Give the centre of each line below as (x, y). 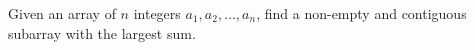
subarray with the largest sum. (102, 32)
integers (157, 13)
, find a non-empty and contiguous (361, 13)
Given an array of (62, 13)
